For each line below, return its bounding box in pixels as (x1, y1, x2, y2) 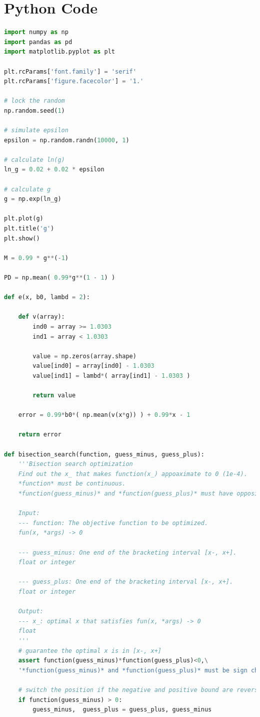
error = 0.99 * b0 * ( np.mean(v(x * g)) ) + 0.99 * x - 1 (18, 411, 190, 419)
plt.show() (4, 234, 40, 242)
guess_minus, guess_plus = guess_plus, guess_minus (32, 706, 212, 713)
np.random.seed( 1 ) (4, 107, 65, 114)
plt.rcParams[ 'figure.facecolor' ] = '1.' (4, 78, 144, 85)
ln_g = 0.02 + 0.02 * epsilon (4, 166, 104, 173)
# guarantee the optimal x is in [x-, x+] (18, 647, 161, 654)
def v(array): (18, 313, 65, 321)
